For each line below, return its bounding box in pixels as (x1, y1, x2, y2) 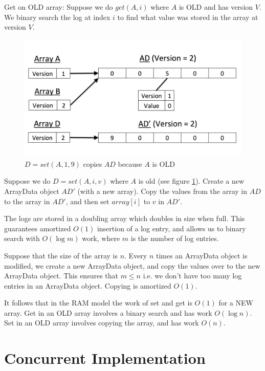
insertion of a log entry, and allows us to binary (97, 223, 246, 233)
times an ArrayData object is (156, 250, 248, 260)
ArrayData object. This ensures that (4, 270, 118, 281)
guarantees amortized (4, 223, 71, 233)
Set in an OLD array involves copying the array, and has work (4, 317, 199, 328)
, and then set (65, 195, 109, 206)
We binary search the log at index (4, 11, 111, 22)
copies (83, 158, 102, 169)
